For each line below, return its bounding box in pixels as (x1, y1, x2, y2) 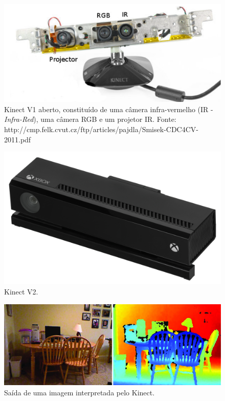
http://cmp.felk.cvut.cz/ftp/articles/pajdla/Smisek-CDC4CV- (4, 124, 198, 135)
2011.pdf (4, 134, 31, 144)
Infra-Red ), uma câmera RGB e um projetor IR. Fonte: (4, 114, 176, 124)
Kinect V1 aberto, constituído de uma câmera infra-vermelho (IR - (4, 103, 213, 114)
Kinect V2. (4, 286, 38, 297)
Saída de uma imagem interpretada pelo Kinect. (4, 387, 155, 397)
